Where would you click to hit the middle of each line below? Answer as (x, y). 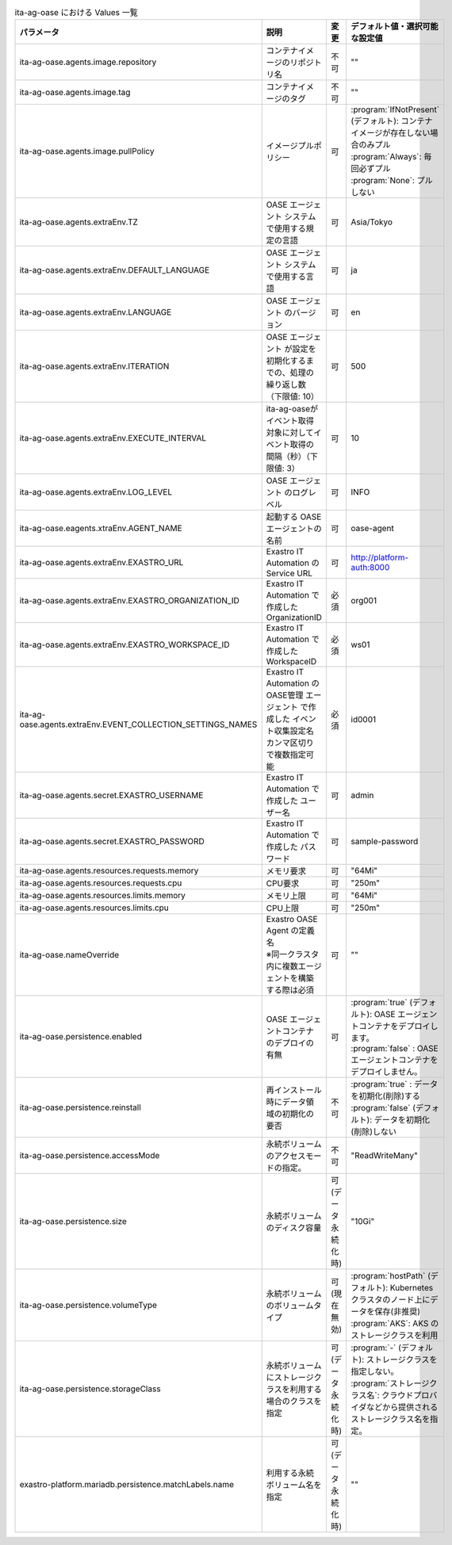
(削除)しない (373, 1132)
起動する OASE (294, 517)
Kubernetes (412, 1288)
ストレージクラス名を (391, 1419)
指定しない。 (375, 1371)
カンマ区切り (290, 743)
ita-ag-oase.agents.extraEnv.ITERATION (94, 366)
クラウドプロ (406, 1395)
